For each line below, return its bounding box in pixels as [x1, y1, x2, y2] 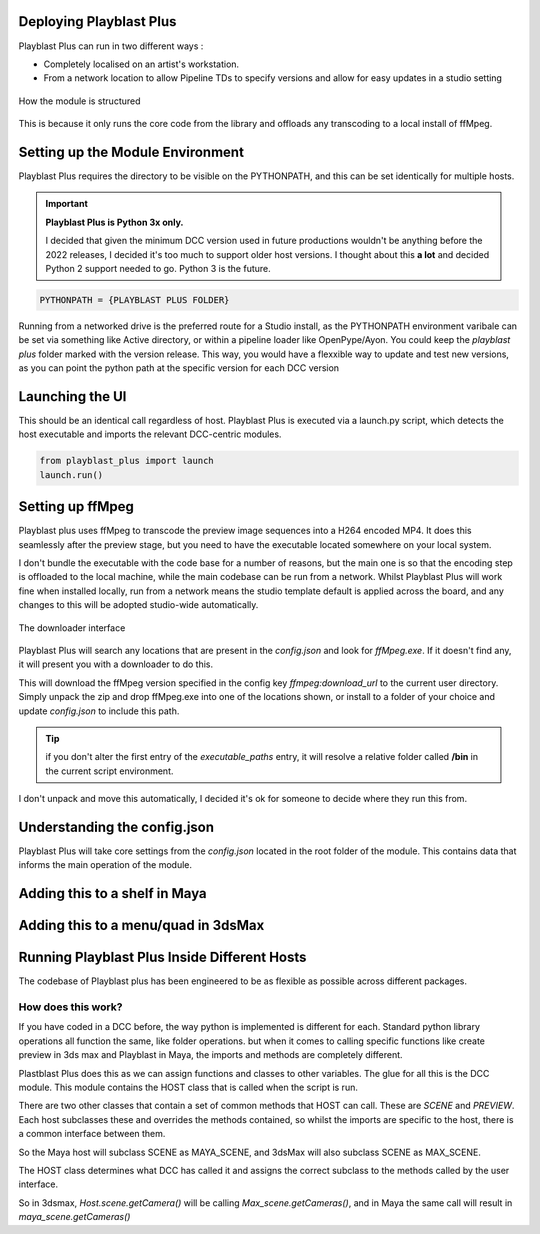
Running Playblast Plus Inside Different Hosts [18, 949, 307, 966]
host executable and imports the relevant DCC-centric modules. [18, 428, 282, 440]
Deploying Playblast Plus [18, 13, 177, 30]
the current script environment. [45, 765, 174, 777]
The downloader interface [18, 621, 126, 634]
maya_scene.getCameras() [18, 1211, 131, 1223]
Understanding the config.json [18, 818, 215, 835]
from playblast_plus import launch [39, 455, 214, 467]
